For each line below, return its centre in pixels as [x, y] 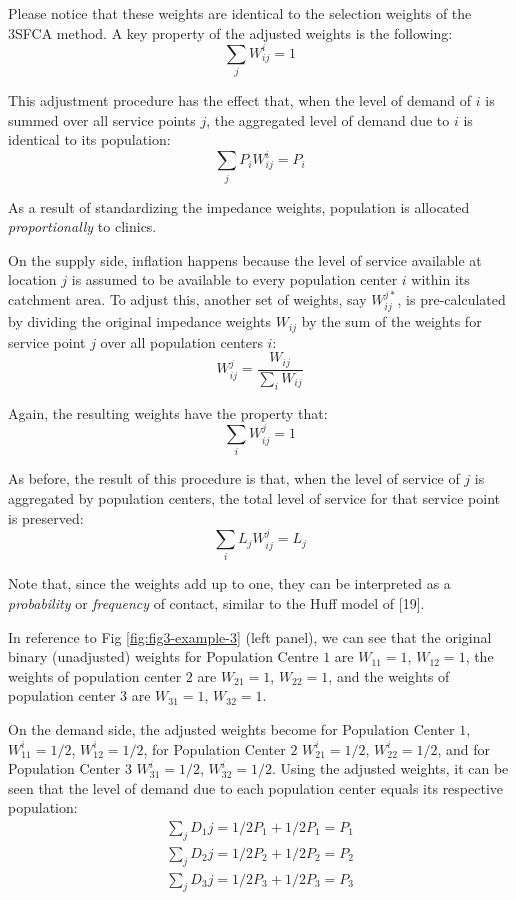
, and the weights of [389, 675]
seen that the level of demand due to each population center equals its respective [256, 787]
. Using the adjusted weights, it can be [390, 768]
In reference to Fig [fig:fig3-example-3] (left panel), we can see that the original [250, 636]
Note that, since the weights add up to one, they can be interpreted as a [229, 583]
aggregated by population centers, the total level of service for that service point [254, 498]
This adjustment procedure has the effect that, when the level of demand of [240, 100]
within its [440, 279]
